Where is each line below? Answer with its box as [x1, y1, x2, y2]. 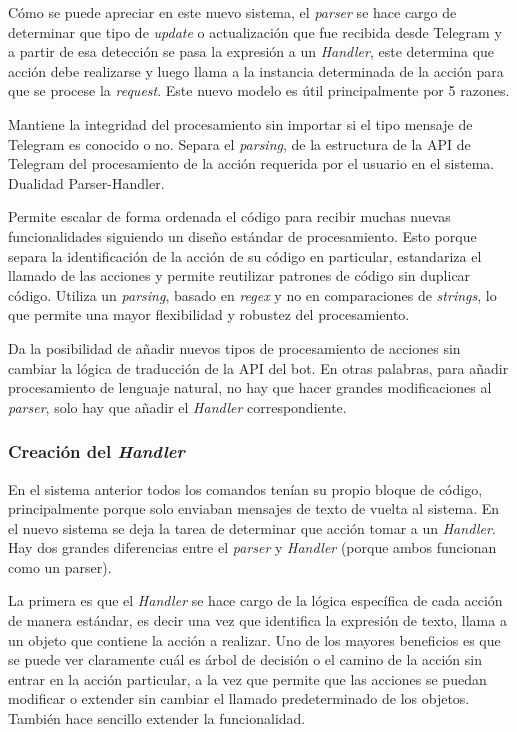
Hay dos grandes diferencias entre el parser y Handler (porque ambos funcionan [8, 537, 497, 558]
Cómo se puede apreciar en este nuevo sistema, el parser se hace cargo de [8, 2, 457, 22]
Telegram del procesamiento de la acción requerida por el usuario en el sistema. [8, 153, 495, 174]
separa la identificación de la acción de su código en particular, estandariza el [8, 245, 482, 266]
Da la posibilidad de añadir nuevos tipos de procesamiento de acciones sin [8, 337, 461, 358]
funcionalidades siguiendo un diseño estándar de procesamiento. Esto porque [8, 225, 477, 246]
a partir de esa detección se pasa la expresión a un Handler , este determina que [8, 41, 495, 62]
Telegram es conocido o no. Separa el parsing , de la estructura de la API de [8, 133, 471, 154]
